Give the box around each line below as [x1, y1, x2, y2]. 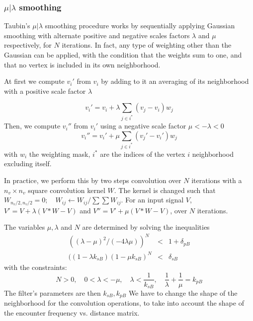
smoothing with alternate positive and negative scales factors [4, 30, 190, 40]
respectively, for [4, 40, 52, 50]
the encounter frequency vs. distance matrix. [4, 308, 140, 318]
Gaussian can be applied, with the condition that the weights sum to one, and [4, 50, 242, 60]
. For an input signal [121, 194, 184, 205]
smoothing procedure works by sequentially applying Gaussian [45, 20, 235, 31]
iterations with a [191, 175, 242, 186]
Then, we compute [4, 121, 61, 131]
